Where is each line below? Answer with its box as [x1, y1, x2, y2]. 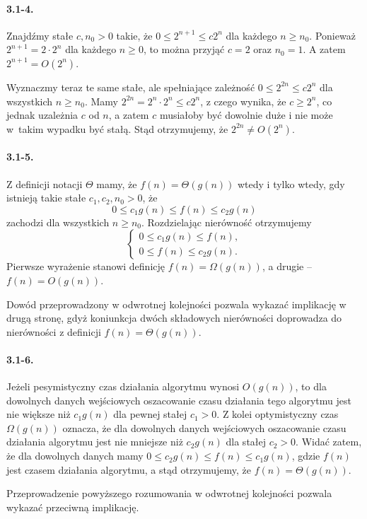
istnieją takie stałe [6, 190, 86, 205]
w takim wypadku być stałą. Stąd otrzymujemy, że [6, 121, 228, 136]
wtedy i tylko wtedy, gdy [237, 176, 345, 191]
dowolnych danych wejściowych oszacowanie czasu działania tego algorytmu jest [6, 392, 351, 407]
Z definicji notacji [6, 176, 83, 191]
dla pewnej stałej [113, 407, 187, 421]
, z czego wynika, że [200, 93, 286, 108]
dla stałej [226, 434, 267, 449]
